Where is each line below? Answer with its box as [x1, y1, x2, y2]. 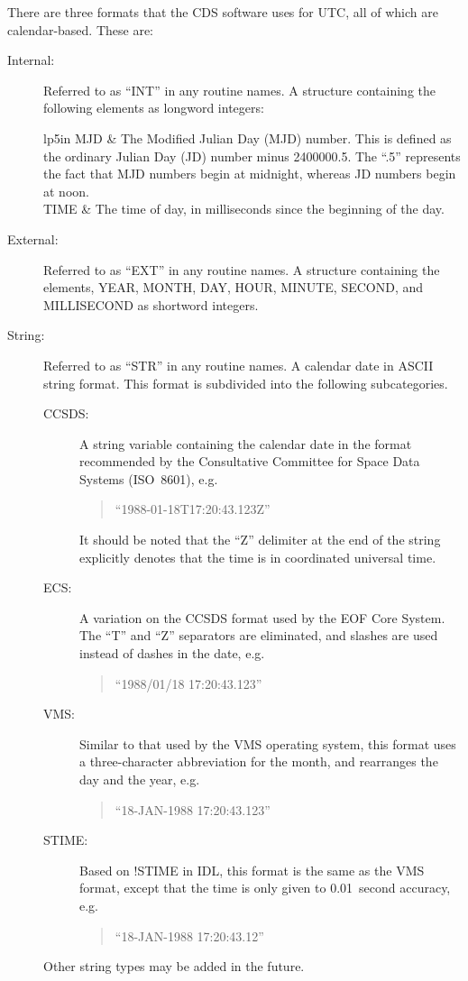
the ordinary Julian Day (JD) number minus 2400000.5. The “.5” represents [43, 146, 461, 165]
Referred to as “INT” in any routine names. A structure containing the [43, 80, 436, 99]
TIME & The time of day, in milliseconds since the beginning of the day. [43, 199, 445, 218]
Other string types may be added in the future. [43, 957, 305, 976]
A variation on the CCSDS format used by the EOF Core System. [79, 608, 445, 627]
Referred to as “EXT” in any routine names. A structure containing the [43, 260, 440, 279]
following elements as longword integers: [43, 98, 264, 117]
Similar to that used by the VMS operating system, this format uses [79, 734, 456, 753]
